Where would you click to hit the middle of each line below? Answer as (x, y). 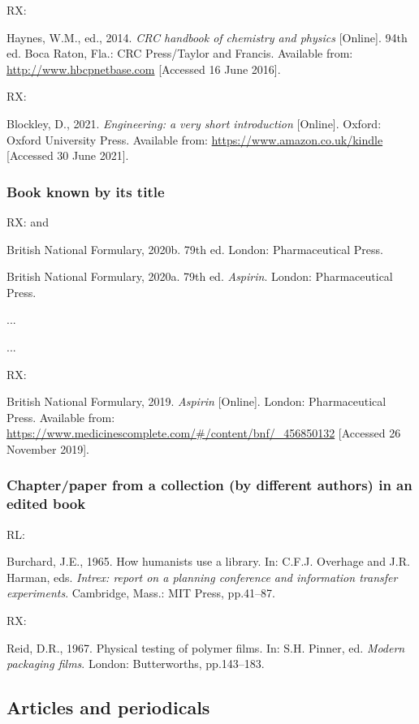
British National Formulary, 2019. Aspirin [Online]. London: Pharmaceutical (197, 401)
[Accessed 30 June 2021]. (68, 155)
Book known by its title (86, 191)
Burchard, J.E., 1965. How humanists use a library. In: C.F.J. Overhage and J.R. (208, 561)
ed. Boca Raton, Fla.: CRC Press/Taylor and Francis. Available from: (180, 53)
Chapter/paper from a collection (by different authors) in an (209, 485)
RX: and (28, 221)
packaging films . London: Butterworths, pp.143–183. (136, 664)
